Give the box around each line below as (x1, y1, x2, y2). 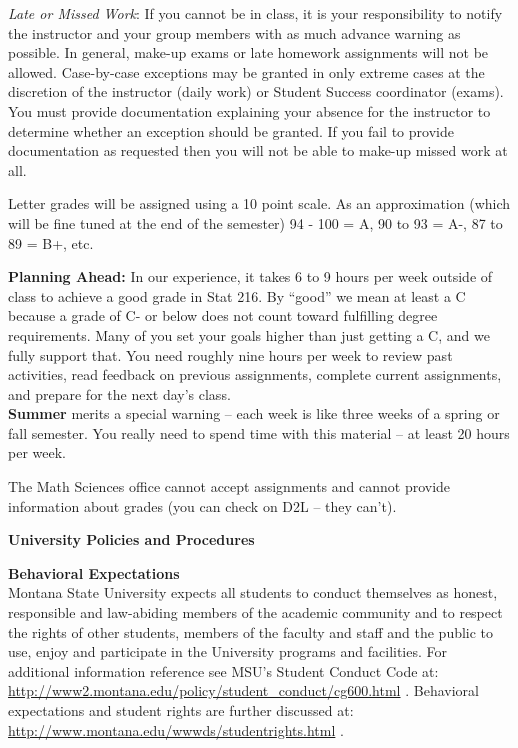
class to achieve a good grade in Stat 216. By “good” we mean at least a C (8, 285, 466, 306)
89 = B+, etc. (8, 232, 94, 253)
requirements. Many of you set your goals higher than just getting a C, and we (8, 324, 490, 345)
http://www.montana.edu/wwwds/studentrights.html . (8, 719, 344, 740)
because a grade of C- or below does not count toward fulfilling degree (8, 305, 438, 326)
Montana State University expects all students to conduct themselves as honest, (8, 582, 498, 603)
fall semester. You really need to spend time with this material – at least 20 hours (8, 422, 510, 443)
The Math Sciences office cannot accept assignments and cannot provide (8, 476, 451, 497)
